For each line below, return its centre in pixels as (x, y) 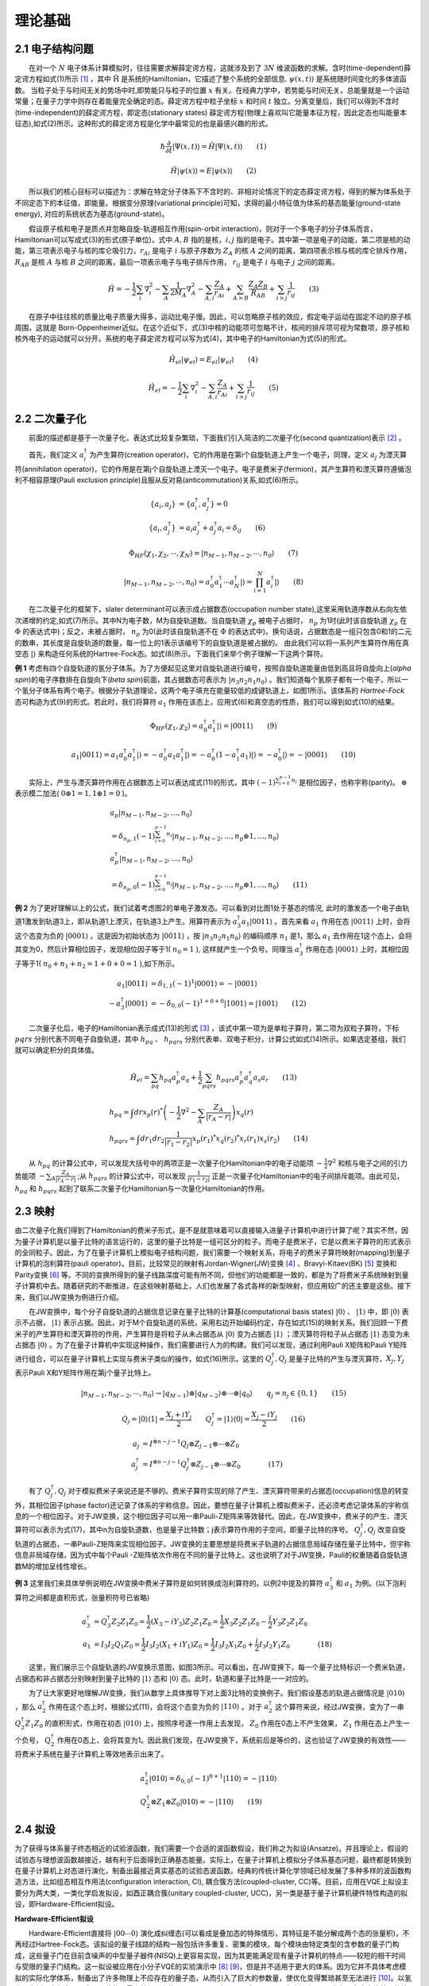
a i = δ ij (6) (242, 528)
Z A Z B (258, 284)
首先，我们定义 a (57, 454)
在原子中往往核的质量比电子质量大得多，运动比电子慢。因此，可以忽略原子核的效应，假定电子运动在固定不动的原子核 (220, 316)
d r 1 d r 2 (153, 1140)
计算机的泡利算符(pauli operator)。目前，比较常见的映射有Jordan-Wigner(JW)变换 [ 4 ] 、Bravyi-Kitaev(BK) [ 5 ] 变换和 (206, 1264)
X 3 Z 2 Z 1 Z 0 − (245, 1622)
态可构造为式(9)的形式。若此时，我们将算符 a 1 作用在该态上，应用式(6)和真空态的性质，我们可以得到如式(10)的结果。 (207, 703)
